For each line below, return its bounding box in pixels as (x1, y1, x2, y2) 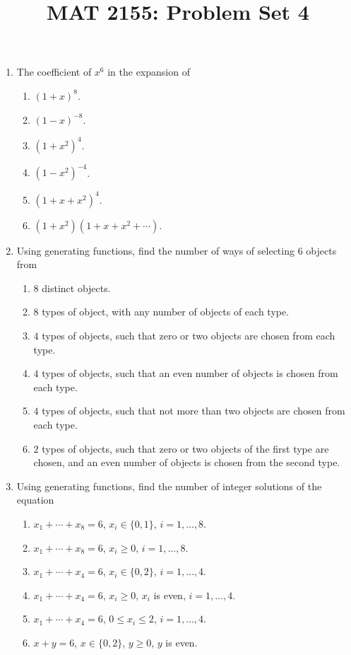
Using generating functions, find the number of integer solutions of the (16, 478, 322, 493)
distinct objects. (42, 280, 111, 295)
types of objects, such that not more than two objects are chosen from (42, 403, 345, 418)
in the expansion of (107, 64, 190, 79)
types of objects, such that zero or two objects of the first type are (42, 441, 329, 456)
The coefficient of (16, 64, 92, 79)
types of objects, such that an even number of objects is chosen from (42, 366, 338, 381)
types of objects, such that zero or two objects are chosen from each (42, 328, 335, 343)
